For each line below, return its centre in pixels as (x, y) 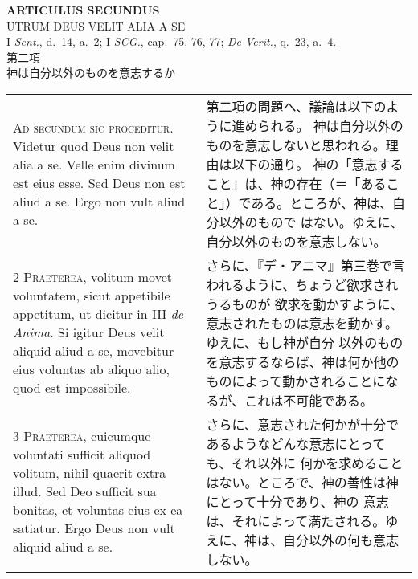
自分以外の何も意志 (341, 540)
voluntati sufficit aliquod (82, 455)
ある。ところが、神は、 (322, 202)
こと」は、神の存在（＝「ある (296, 183)
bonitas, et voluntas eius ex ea (98, 510)
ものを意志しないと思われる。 (296, 145)
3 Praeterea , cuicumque (82, 436)
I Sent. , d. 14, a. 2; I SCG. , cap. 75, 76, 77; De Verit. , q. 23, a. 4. (172, 41)
